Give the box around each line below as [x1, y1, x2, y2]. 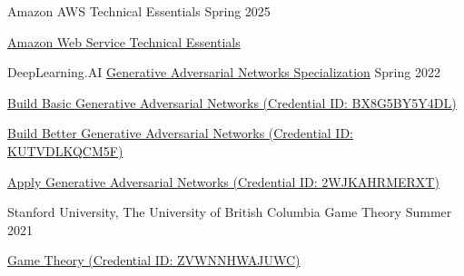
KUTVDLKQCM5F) [7, 141, 123, 160]
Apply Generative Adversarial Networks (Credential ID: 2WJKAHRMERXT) [7, 172, 439, 191]
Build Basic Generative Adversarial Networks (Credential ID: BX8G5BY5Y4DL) [7, 93, 457, 112]
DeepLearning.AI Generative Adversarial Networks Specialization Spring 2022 [7, 63, 440, 82]
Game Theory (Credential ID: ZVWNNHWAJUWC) [7, 251, 301, 270]
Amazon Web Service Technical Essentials [7, 32, 241, 51]
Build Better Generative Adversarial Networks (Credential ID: [7, 123, 353, 143]
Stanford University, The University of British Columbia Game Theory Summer [7, 202, 452, 222]
